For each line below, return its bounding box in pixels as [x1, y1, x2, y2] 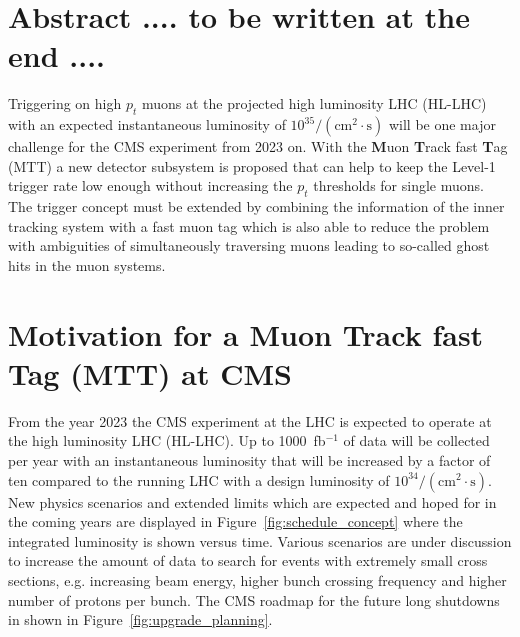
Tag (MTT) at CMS [8, 352, 292, 393]
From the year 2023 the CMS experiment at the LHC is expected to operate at [8, 410, 492, 431]
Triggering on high [8, 93, 122, 114]
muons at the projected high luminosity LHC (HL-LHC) [141, 93, 487, 114]
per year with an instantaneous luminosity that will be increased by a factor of [8, 449, 491, 470]
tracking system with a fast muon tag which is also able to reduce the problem [8, 215, 490, 236]
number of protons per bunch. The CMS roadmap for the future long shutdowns [8, 589, 500, 610]
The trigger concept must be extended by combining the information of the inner [8, 196, 505, 217]
